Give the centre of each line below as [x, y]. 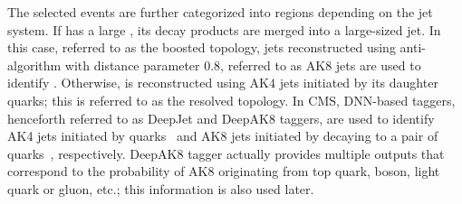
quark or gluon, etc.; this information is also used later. [161, 188]
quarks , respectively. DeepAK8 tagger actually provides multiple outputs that [226, 153]
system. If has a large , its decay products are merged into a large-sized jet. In [224, 29]
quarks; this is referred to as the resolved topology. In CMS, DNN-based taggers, [231, 100]
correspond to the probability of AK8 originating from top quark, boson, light [224, 171]
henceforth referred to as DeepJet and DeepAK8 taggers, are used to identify [221, 118]
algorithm [34, 65]
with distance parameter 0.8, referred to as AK [195, 65]
